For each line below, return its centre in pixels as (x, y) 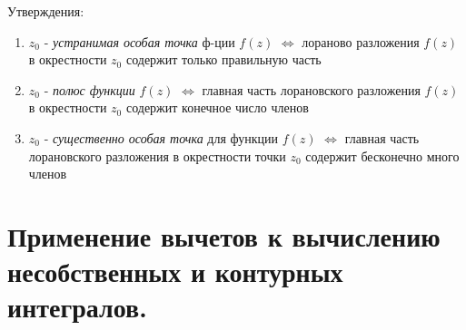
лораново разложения (361, 41)
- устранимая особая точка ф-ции (139, 41)
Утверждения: (46, 11)
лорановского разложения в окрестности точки (157, 155)
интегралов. (78, 307)
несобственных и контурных (175, 272)
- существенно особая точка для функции (161, 137)
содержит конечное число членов (217, 107)
